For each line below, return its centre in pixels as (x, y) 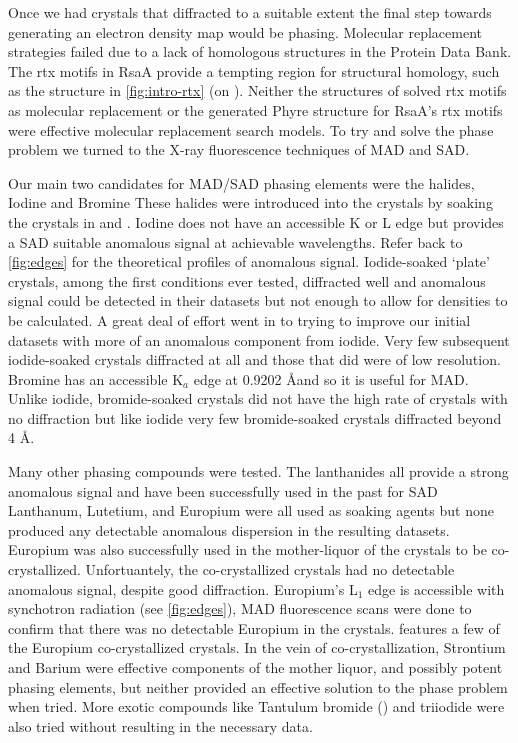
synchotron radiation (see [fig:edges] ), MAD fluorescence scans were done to (240, 608)
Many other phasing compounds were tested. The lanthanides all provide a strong (258, 471)
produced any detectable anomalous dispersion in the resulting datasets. (229, 529)
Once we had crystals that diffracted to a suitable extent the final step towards (250, 12)
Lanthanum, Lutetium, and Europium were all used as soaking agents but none (251, 510)
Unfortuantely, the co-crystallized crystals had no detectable (270, 569)
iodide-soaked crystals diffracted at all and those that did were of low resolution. (254, 359)
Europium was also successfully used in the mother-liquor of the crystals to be (247, 549)
